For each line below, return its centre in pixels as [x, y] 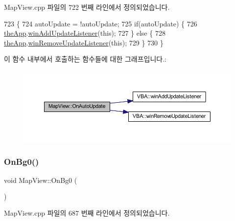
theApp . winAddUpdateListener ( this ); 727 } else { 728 [85, 33]
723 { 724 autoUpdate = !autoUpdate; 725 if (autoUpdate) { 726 [101, 23]
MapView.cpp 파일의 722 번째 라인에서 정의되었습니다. [87, 7]
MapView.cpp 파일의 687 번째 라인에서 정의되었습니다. [87, 212]
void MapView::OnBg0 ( [41, 180]
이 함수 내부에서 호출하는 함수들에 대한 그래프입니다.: [85, 59]
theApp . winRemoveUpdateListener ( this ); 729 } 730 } [84, 42]
